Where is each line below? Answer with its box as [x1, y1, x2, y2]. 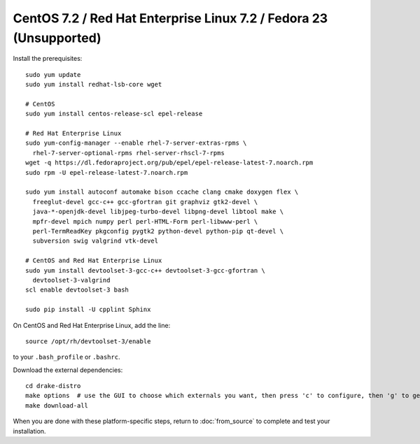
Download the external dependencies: [13, 366, 123, 374]
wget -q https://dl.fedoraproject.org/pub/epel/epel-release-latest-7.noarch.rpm [25, 159, 314, 167]
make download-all [25, 401, 89, 409]
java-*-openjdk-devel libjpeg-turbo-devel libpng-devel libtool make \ [32, 208, 284, 216]
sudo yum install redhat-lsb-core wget [25, 80, 162, 89]
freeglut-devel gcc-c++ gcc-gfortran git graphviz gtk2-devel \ [32, 198, 258, 206]
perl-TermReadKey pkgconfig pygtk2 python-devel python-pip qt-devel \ [32, 227, 284, 235]
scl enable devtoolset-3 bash [25, 286, 129, 294]
